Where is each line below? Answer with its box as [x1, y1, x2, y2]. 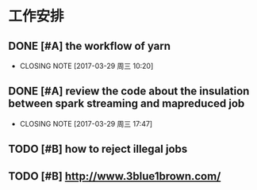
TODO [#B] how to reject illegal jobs [8, 142, 188, 156]
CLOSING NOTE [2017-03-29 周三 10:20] [19, 61, 154, 70]
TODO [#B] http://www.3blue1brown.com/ [8, 169, 221, 183]
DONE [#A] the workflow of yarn [8, 39, 171, 52]
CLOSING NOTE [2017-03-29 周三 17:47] [19, 119, 153, 128]
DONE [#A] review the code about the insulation [8, 85, 250, 98]
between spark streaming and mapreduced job [8, 97, 245, 111]
